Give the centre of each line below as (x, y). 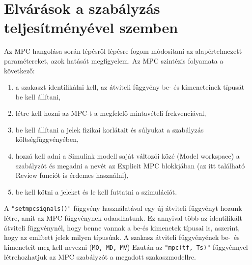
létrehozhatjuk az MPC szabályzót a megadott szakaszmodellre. (100, 256)
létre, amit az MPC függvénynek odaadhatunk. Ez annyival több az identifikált (123, 218)
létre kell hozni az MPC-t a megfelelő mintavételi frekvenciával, (111, 113)
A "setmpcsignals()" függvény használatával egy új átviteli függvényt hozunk (123, 208)
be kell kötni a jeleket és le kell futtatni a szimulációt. (96, 191)
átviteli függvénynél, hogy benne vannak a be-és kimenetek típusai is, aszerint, (122, 227)
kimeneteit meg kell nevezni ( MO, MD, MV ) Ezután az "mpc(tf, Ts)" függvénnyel (126, 247)
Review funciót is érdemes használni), (72, 175)
